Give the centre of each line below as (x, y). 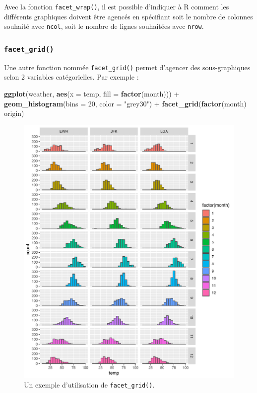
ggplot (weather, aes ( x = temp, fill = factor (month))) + (92, 93)
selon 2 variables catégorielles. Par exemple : (71, 77)
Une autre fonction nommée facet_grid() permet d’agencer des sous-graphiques (127, 67)
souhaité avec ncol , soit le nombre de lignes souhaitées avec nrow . (104, 26)
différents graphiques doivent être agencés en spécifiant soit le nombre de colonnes (128, 16)
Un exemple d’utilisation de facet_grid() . (89, 385)
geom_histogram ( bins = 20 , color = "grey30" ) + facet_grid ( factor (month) (125, 103)
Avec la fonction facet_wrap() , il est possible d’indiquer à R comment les (117, 6)
